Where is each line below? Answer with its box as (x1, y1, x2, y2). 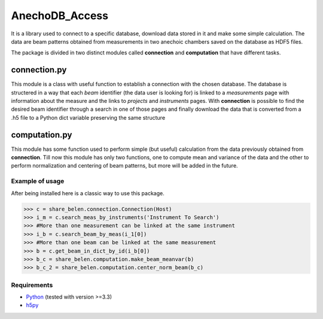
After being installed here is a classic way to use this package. (11, 189, 164, 197)
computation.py (11, 129, 72, 140)
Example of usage (11, 177, 65, 186)
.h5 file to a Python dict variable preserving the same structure (11, 114, 166, 121)
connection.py (11, 65, 67, 75)
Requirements (11, 281, 53, 289)
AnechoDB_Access (11, 9, 109, 22)
